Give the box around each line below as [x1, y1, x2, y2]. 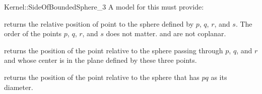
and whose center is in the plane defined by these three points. [4, 55, 197, 65]
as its [211, 71, 227, 82]
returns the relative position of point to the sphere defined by [4, 18, 194, 29]
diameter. [4, 81, 33, 92]
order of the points [4, 28, 62, 39]
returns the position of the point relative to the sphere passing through [4, 45, 223, 55]
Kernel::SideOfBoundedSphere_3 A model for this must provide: [4, 2, 204, 12]
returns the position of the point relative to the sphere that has [4, 71, 200, 82]
